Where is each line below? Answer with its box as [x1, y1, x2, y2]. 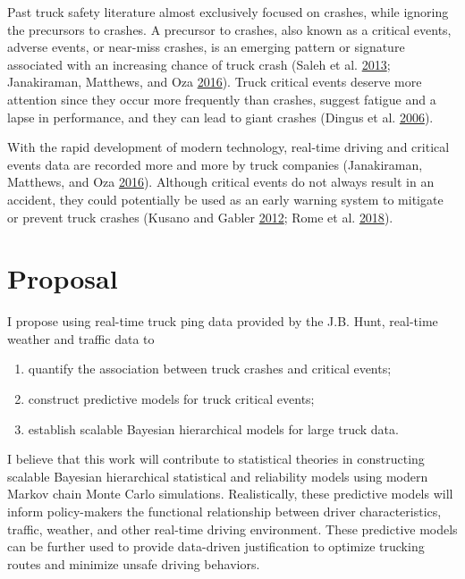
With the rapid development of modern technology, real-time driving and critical [7, 138, 450, 156]
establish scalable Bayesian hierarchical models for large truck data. [28, 419, 399, 438]
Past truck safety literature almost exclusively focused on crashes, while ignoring [7, 3, 449, 21]
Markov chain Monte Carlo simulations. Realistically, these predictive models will [7, 484, 453, 503]
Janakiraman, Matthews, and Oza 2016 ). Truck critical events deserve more [7, 72, 422, 91]
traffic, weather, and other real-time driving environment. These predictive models [7, 519, 458, 538]
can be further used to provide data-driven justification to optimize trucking [7, 537, 425, 556]
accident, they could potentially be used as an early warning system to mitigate [7, 189, 444, 208]
